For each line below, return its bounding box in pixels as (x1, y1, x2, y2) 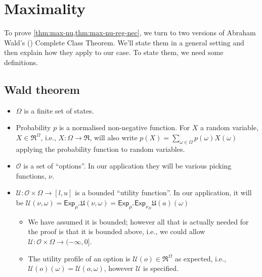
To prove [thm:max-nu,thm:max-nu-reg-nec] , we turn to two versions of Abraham (4, 27, 256, 38)
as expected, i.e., (174, 253, 226, 263)
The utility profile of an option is (28, 253, 130, 263)
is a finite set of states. (24, 105, 94, 116)
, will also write (90, 132, 138, 142)
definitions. (4, 57, 38, 67)
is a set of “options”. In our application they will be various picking (23, 160, 232, 171)
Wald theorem (4, 81, 80, 97)
